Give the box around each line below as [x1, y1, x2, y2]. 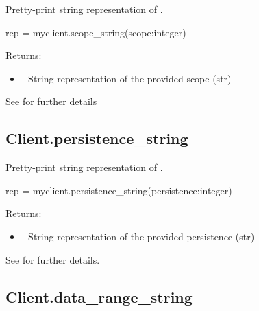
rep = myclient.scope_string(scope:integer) [5, 25, 186, 39]
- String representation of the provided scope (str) [21, 71, 232, 85]
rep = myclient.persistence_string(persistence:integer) [5, 183, 232, 197]
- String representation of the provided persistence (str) [21, 229, 255, 243]
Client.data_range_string [5, 286, 193, 307]
